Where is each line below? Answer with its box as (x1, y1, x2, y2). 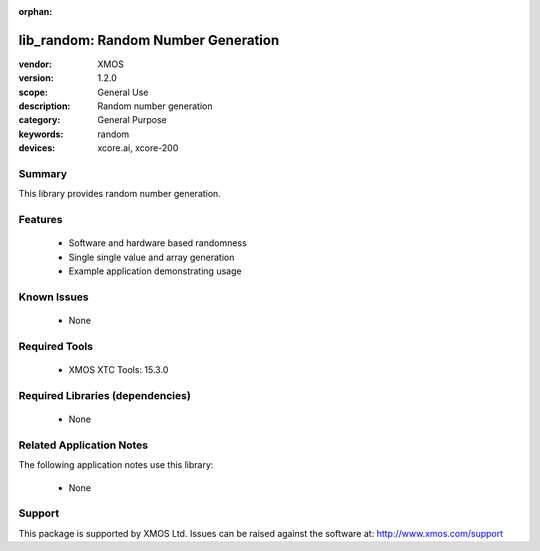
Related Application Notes (18, 438, 149, 452)
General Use (97, 86, 149, 98)
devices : (18, 142, 56, 154)
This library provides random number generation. (18, 188, 222, 200)
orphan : (18, 6, 53, 17)
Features (18, 213, 63, 227)
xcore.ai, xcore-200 (97, 142, 179, 154)
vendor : (18, 58, 52, 70)
